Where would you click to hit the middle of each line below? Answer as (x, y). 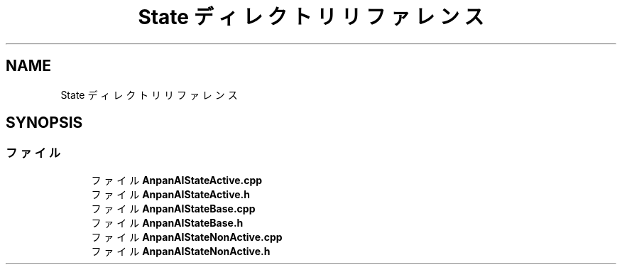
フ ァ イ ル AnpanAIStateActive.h (171, 194)
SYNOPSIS (44, 123)
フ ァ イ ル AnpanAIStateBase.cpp (173, 208)
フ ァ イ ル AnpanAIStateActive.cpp (177, 180)
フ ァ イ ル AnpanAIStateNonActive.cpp (187, 237)
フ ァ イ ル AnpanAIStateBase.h (167, 222)
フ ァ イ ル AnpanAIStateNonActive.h (181, 251)
